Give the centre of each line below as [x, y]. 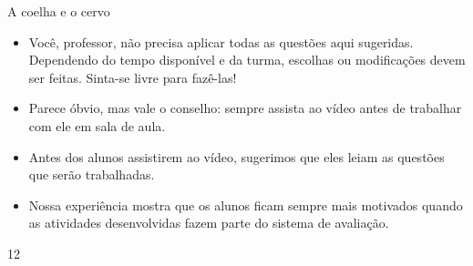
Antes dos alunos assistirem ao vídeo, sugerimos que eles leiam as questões [236, 156]
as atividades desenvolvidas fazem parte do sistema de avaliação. [209, 223]
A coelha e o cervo [59, 11]
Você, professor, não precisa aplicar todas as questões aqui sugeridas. [221, 41]
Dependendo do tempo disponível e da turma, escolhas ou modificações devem [247, 60]
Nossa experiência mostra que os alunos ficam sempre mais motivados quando [246, 205]
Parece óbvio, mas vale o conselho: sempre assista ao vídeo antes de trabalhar [245, 108]
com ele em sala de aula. [97, 125]
